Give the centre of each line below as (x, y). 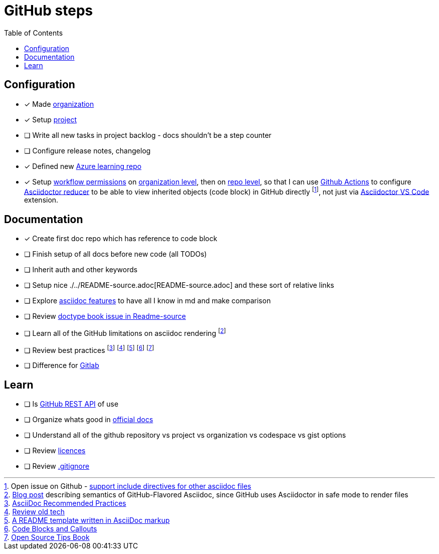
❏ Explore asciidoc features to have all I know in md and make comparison (148, 301)
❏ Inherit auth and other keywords (81, 270)
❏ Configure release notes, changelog (87, 150)
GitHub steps (49, 11)
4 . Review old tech (34, 512)
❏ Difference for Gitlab (62, 365)
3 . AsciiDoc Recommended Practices (65, 503)
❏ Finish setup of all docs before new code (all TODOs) (116, 254)
